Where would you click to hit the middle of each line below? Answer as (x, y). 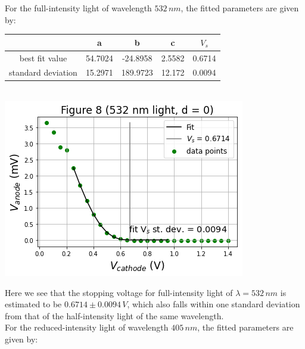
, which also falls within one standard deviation (214, 304)
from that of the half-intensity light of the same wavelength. (114, 315)
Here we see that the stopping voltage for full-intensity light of (119, 292)
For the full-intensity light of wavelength (78, 8)
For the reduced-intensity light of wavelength (87, 327)
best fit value (43, 57)
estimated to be (33, 304)
